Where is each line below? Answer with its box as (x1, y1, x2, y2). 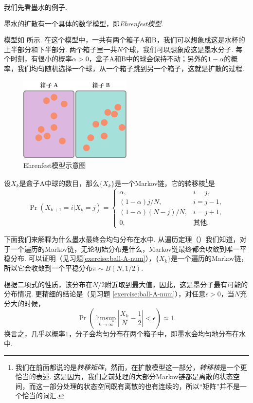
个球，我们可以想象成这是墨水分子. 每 (122, 44, 243, 54)
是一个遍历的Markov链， (171, 253, 248, 263)
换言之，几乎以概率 (4, 329, 65, 339)
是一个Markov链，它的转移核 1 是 (114, 177, 215, 188)
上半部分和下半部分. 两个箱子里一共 (4, 44, 117, 54)
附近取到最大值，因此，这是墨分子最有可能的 (105, 279, 248, 289)
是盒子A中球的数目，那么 (19, 178, 99, 188)
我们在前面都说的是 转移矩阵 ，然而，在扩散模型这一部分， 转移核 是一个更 (15, 362, 247, 372)
